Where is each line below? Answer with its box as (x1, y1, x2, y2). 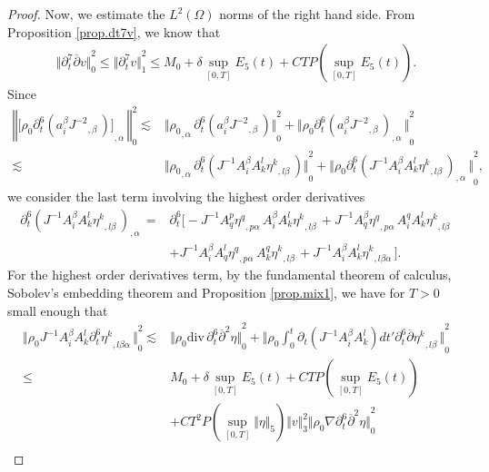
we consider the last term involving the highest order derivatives (7, 187, 365, 206)
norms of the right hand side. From (219, 5, 415, 23)
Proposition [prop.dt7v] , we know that (7, 22, 221, 41)
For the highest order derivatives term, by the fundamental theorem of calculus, (7, 265, 452, 284)
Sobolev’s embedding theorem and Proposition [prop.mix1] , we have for (7, 282, 405, 301)
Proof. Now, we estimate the (7, 5, 165, 23)
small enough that (7, 300, 108, 320)
